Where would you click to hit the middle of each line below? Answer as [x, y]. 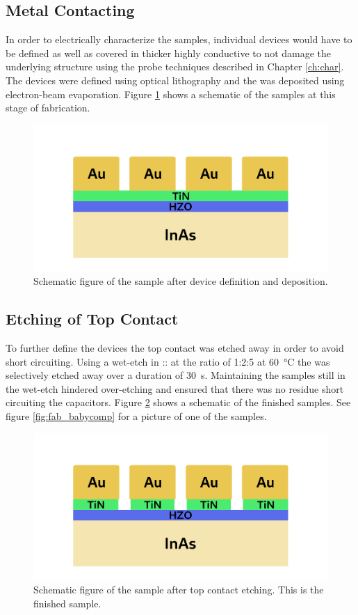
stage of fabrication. [48, 108]
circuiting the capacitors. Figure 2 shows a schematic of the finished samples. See [178, 402]
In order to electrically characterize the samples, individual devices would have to [179, 39]
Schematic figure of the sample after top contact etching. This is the [179, 590]
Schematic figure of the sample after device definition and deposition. [181, 281]
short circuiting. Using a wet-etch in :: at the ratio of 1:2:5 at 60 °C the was [168, 361]
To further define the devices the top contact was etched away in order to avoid [175, 348]
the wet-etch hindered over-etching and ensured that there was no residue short [175, 388]
